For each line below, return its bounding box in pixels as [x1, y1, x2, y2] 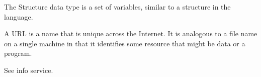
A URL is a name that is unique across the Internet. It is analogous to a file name [4, 28, 257, 39]
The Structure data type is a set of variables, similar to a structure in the [4, 2, 231, 12]
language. [4, 11, 33, 22]
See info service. [4, 64, 53, 75]
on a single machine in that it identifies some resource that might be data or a [4, 38, 245, 48]
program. [4, 48, 32, 58]
